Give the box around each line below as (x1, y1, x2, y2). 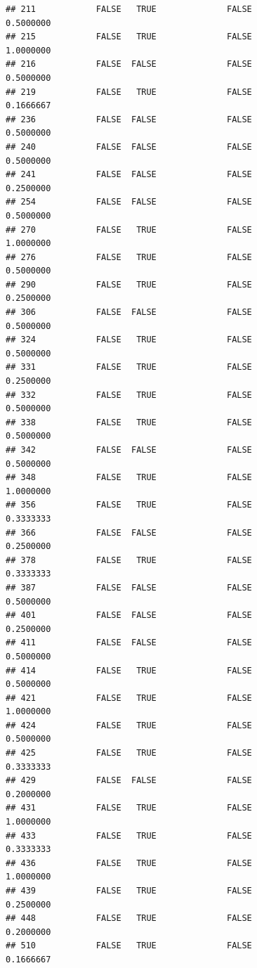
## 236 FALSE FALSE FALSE (6, 114, 252, 124)
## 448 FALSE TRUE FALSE (6, 913, 252, 924)
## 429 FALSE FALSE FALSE (6, 775, 252, 786)
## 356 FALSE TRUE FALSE (6, 500, 252, 510)
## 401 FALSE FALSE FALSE (6, 610, 252, 621)
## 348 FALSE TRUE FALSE (6, 472, 252, 483)
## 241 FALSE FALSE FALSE (6, 169, 252, 180)
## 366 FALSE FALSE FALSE (6, 527, 252, 538)
